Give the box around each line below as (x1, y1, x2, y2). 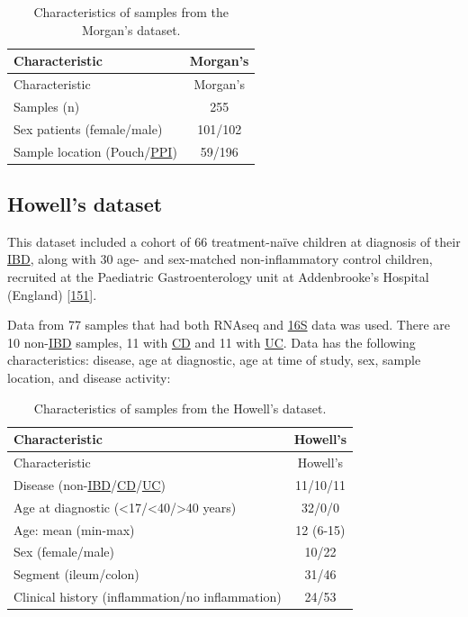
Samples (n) (13, 96, 80, 115)
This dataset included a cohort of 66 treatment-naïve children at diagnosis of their (7, 231, 461, 250)
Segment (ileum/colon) (13, 565, 139, 584)
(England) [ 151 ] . (7, 285, 97, 304)
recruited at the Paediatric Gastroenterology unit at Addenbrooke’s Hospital (7, 268, 429, 286)
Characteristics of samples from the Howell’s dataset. (33, 398, 327, 417)
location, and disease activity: (7, 368, 171, 387)
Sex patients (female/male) (13, 119, 163, 138)
